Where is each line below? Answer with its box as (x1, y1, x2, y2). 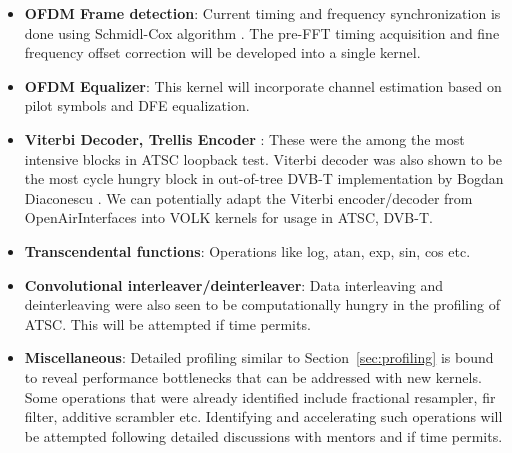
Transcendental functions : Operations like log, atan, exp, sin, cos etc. (24, 240, 471, 261)
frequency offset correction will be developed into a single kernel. (24, 42, 421, 63)
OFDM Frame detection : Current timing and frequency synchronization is (24, 3, 501, 23)
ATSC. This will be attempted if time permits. (24, 313, 311, 334)
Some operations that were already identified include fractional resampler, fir (24, 386, 496, 407)
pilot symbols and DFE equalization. (24, 95, 250, 116)
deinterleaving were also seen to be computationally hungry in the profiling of (24, 294, 500, 315)
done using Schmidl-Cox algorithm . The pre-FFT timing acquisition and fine (24, 22, 500, 43)
